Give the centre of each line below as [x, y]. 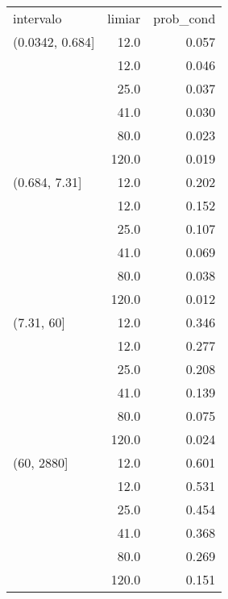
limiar [124, 18]
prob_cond [184, 18]
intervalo [37, 18]
